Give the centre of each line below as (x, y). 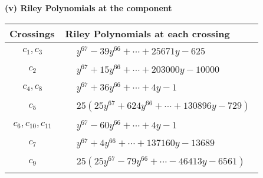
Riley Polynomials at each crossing (147, 33)
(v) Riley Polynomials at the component (88, 8)
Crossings (32, 33)
